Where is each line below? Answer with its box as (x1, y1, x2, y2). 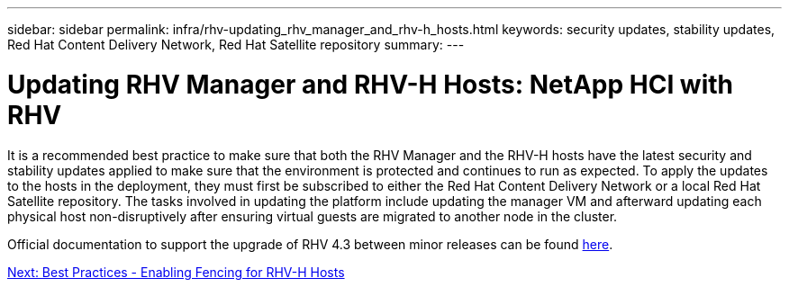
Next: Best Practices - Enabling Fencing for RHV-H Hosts (7, 264, 345, 280)
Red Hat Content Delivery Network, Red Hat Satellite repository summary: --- (7, 37, 465, 52)
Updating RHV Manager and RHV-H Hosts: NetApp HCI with (7, 68, 734, 100)
